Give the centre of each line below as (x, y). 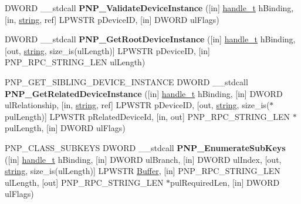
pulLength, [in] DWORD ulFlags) (65, 128)
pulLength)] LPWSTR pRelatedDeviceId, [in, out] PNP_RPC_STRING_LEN (148, 116)
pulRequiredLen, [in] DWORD (225, 182)
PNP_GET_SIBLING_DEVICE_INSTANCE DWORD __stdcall (126, 81)
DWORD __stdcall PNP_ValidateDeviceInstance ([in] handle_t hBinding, (149, 8)
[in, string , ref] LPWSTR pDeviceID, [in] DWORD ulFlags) (112, 19)
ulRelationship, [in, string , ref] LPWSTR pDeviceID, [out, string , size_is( (137, 105)
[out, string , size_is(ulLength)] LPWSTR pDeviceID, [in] (107, 50)
